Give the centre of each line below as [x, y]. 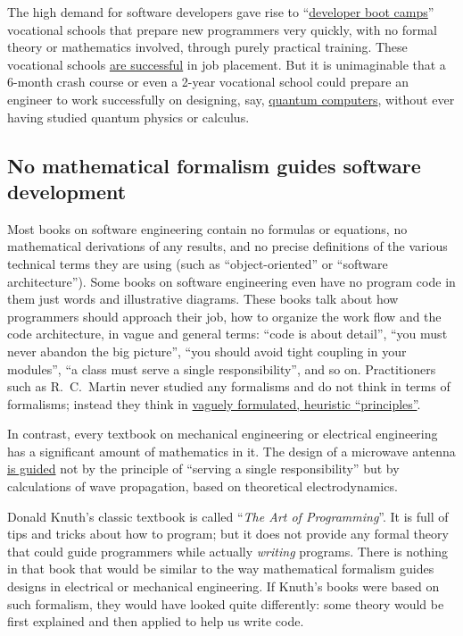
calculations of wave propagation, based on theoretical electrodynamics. [203, 486]
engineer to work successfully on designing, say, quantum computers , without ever [231, 99]
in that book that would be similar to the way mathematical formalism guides [221, 569]
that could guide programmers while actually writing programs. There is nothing [227, 551]
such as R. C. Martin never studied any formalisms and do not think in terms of [229, 386]
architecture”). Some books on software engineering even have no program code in [231, 281]
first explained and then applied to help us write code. [156, 621]
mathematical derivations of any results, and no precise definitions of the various [227, 246]
